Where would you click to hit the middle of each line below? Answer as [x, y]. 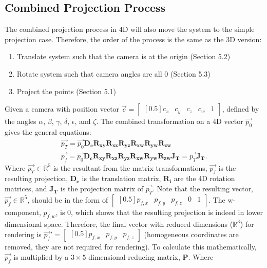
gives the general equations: [48, 131]
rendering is [23, 234]
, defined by [241, 109]
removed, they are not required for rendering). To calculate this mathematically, [131, 247]
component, [23, 212]
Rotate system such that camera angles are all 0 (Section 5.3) [113, 73]
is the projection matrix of [102, 189]
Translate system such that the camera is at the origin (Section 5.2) [123, 56]
